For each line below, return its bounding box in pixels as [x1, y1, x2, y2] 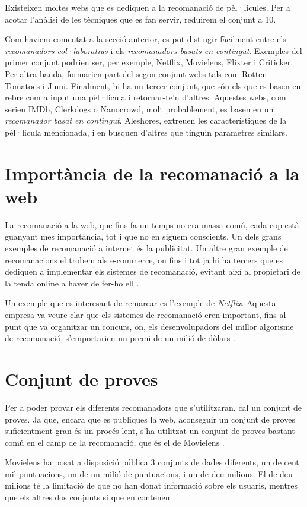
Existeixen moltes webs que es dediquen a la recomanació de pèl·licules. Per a [5, 1, 290, 13]
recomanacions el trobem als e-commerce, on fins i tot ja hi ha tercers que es [5, 253, 283, 266]
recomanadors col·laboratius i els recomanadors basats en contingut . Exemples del [5, 44, 302, 56]
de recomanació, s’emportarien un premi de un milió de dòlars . [5, 332, 235, 344]
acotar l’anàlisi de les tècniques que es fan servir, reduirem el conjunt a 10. [5, 12, 276, 25]
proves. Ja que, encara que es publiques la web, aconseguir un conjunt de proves [5, 412, 295, 425]
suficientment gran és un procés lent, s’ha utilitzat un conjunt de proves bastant [5, 424, 295, 437]
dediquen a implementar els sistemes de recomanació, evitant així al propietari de [5, 265, 300, 278]
